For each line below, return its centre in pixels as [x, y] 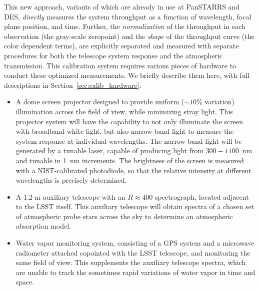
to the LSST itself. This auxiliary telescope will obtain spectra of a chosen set [135, 206]
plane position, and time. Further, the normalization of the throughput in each [125, 26]
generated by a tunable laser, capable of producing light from [109, 150]
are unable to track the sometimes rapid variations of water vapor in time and [135, 272]
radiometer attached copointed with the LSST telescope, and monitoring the [133, 252]
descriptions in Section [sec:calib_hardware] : [73, 85]
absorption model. [43, 226]
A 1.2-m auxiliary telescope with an [70, 196]
